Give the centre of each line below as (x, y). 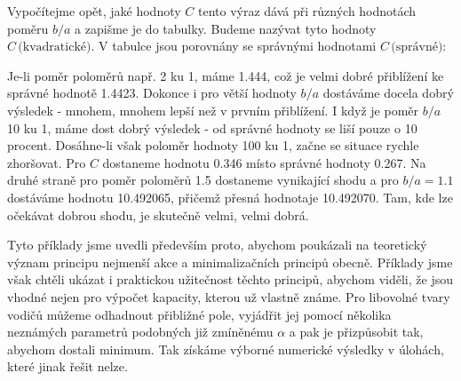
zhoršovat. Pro (47, 162)
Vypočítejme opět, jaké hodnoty (94, 11)
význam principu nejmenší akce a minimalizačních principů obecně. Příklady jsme (230, 262)
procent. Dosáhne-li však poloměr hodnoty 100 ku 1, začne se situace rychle (213, 145)
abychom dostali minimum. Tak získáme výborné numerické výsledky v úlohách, (226, 349)
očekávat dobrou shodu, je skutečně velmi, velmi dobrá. (158, 214)
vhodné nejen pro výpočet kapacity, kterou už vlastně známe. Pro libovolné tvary (229, 296)
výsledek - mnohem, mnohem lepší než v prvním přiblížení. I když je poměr (213, 110)
